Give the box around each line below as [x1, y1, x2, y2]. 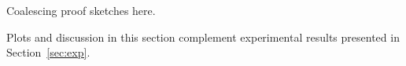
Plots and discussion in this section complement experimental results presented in [6, 28, 400, 45]
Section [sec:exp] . [6, 44, 90, 60]
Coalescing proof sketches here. [6, 2, 156, 18]
